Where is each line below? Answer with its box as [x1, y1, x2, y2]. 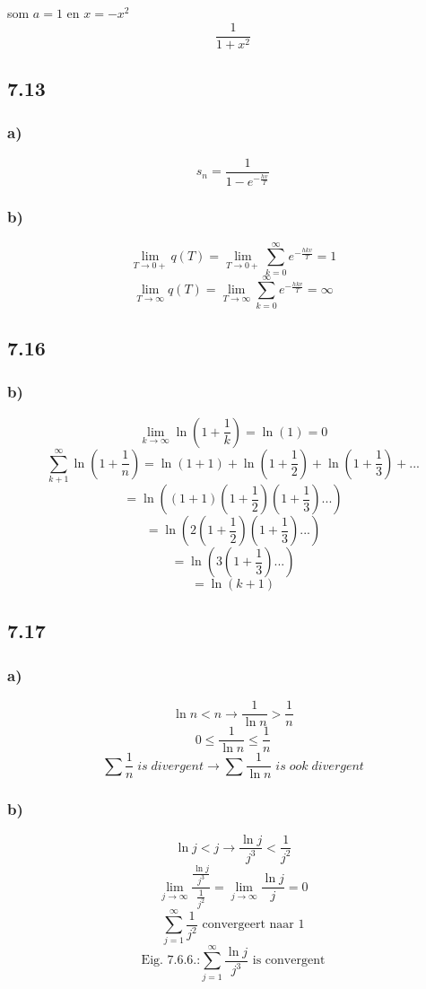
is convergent [252, 954, 326, 967]
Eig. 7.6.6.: [141, 954, 201, 967]
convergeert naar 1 [202, 918, 305, 932]
